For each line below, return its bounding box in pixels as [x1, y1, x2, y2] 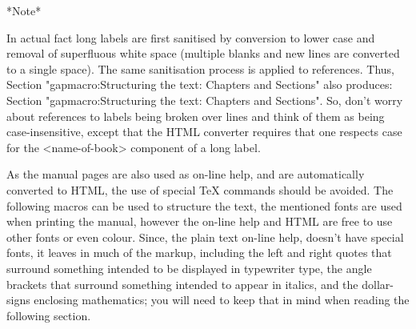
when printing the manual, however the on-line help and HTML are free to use [6, 213, 393, 230]
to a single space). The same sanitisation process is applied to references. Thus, [6, 60, 394, 77]
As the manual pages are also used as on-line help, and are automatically [6, 166, 365, 183]
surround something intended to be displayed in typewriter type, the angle [6, 259, 372, 276]
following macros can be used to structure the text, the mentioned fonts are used [6, 197, 402, 214]
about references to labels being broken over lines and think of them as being [6, 107, 385, 124]
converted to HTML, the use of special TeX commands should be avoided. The [6, 181, 394, 198]
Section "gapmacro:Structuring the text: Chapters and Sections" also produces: [6, 76, 393, 93]
